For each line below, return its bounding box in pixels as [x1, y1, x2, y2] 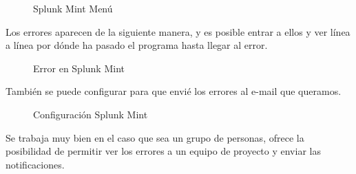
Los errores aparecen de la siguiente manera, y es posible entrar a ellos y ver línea [6, 24, 350, 39]
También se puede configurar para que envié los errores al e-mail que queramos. [6, 84, 342, 98]
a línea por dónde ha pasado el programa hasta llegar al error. [6, 38, 268, 52]
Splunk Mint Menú [33, 1, 113, 15]
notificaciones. [6, 157, 65, 171]
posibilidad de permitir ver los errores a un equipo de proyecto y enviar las [6, 144, 321, 158]
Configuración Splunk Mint [33, 107, 148, 121]
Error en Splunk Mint [33, 61, 125, 75]
